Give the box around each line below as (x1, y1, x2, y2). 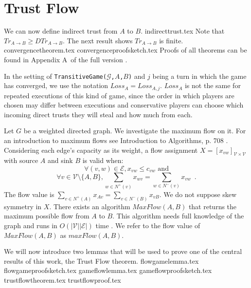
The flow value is (4, 189, 54, 199)
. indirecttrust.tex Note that (141, 26, 225, 36)
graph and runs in (4, 220, 57, 230)
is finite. (159, 35, 183, 45)
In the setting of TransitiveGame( (4, 71, 107, 81)
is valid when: (82, 155, 124, 165)
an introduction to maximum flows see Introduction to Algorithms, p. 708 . (4, 135, 228, 145)
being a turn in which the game (152, 71, 247, 81)
